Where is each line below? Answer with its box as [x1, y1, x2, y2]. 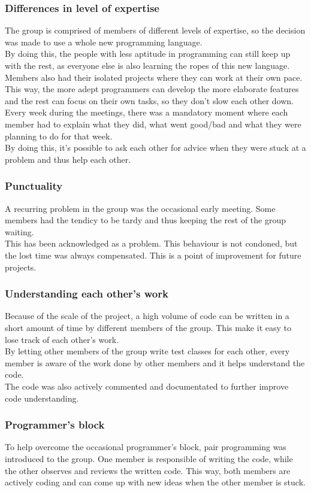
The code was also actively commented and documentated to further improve [5, 379, 289, 392]
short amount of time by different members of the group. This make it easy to [5, 321, 291, 333]
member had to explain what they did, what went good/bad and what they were [5, 117, 301, 130]
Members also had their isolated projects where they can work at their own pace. [5, 71, 303, 83]
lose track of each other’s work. [5, 333, 119, 345]
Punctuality [5, 178, 63, 193]
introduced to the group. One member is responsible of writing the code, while [5, 452, 293, 464]
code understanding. [5, 391, 79, 404]
